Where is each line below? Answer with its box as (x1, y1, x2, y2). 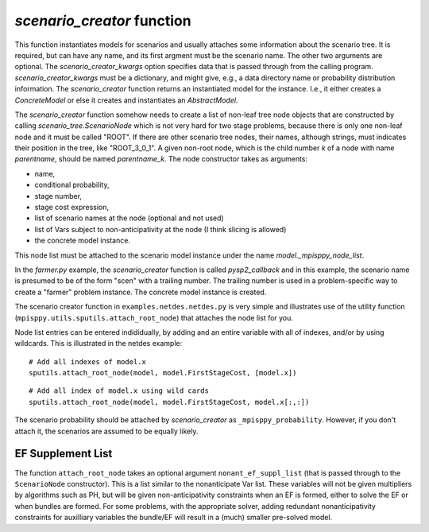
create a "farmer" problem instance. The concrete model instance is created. (14, 287, 267, 297)
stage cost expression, (34, 203, 110, 212)
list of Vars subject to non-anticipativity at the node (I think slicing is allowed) (34, 224, 287, 234)
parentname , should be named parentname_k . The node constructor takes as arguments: (14, 154, 308, 164)
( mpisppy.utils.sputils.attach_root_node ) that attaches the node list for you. (14, 313, 294, 322)
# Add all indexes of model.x (29, 357, 147, 366)
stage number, (34, 191, 83, 200)
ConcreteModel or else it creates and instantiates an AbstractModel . (14, 95, 238, 105)
